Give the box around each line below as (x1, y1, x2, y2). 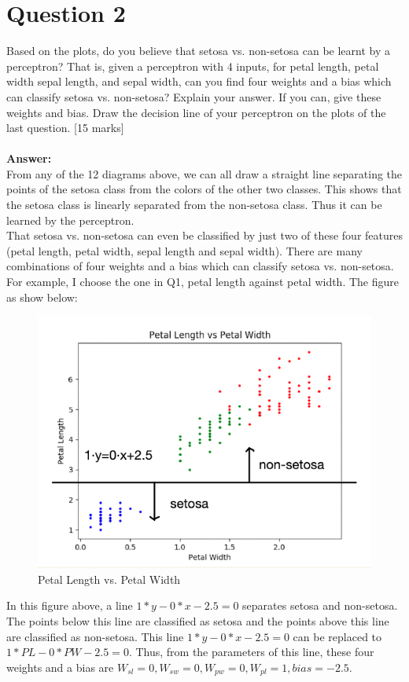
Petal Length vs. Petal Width (38, 570, 181, 587)
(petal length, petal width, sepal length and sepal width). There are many (6, 242, 363, 258)
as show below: (6, 288, 78, 305)
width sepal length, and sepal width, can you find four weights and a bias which (6, 73, 392, 90)
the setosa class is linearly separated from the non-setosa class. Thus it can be (6, 196, 382, 213)
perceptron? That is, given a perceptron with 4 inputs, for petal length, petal (6, 57, 379, 74)
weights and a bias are (6, 658, 114, 675)
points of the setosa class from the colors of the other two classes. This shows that (6, 181, 402, 197)
